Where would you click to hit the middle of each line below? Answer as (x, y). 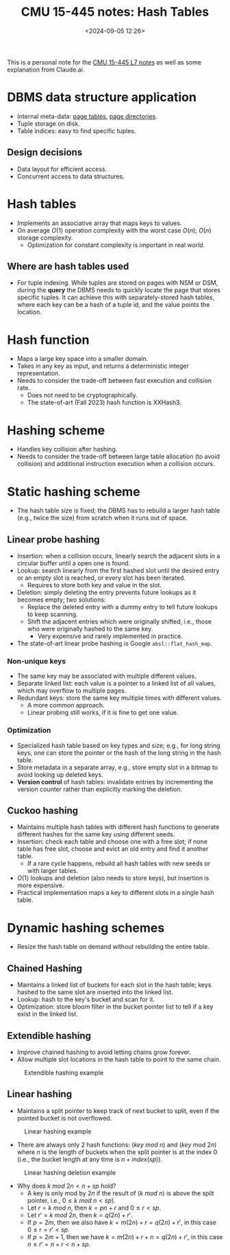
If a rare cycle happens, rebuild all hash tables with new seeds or (119, 864)
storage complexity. (45, 237)
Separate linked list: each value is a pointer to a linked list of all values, (116, 683)
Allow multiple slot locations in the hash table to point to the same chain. (119, 1059)
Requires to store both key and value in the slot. (94, 585)
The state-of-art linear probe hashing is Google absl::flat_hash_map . (114, 644)
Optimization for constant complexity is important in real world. (116, 245)
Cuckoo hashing (43, 811)
